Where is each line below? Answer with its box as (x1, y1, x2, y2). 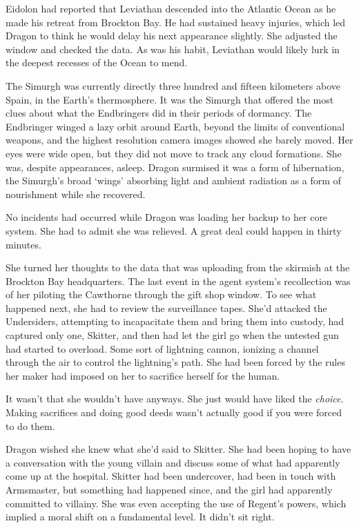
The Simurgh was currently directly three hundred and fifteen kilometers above (6, 78, 340, 92)
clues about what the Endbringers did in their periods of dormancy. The (6, 106, 312, 120)
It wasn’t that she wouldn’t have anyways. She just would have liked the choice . (6, 391, 344, 406)
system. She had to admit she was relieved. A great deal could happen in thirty (6, 223, 342, 237)
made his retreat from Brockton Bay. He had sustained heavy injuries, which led (6, 14, 346, 29)
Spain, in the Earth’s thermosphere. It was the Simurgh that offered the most (6, 92, 334, 106)
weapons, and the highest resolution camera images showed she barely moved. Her (6, 133, 353, 147)
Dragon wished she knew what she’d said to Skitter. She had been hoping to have (6, 442, 351, 456)
